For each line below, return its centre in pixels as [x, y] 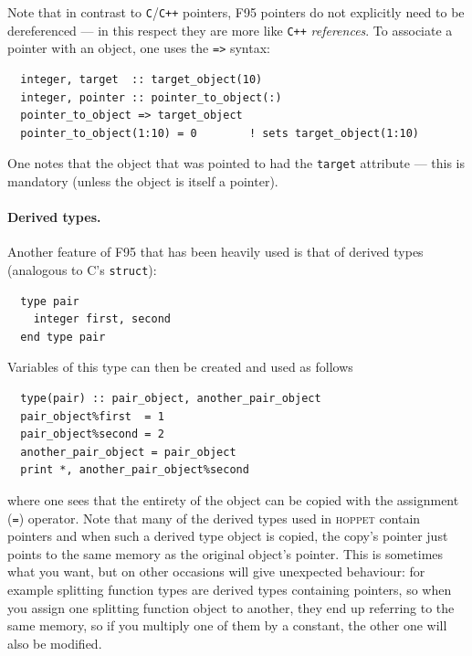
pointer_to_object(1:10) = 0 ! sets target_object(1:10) [220, 133]
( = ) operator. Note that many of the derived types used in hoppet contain [214, 518]
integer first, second [102, 319]
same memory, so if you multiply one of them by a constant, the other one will [227, 625]
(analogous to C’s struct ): [82, 269]
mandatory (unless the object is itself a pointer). [143, 181]
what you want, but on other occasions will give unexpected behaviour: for [216, 571]
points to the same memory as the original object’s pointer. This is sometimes [226, 553]
